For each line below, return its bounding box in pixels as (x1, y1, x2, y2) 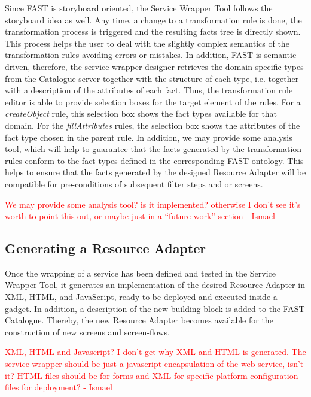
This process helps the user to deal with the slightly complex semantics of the (5, 37, 289, 49)
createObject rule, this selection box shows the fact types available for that (5, 107, 278, 120)
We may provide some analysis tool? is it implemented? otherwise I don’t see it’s (5, 198, 301, 210)
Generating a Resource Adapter (5, 239, 206, 257)
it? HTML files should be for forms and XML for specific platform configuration (5, 369, 298, 381)
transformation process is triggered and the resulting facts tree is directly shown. (5, 25, 301, 38)
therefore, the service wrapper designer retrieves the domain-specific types (32, 60, 304, 72)
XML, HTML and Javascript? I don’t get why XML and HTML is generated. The (5, 346, 306, 358)
